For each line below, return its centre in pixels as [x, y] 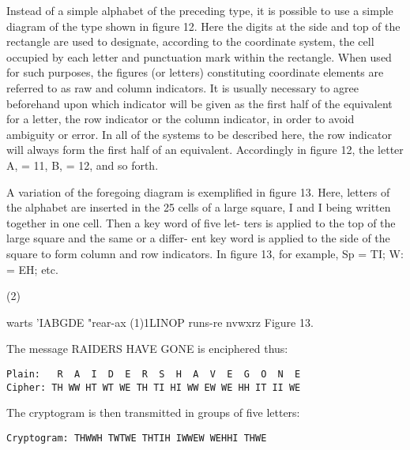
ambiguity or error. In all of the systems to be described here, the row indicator [199, 134]
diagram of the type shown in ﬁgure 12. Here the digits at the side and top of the [203, 26]
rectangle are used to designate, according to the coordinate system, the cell [190, 41]
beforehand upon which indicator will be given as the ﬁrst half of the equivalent [199, 103]
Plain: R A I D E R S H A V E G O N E [154, 374]
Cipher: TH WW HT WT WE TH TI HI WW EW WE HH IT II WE [154, 387]
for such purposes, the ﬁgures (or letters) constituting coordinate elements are [195, 72]
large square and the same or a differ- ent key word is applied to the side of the [198, 238]
